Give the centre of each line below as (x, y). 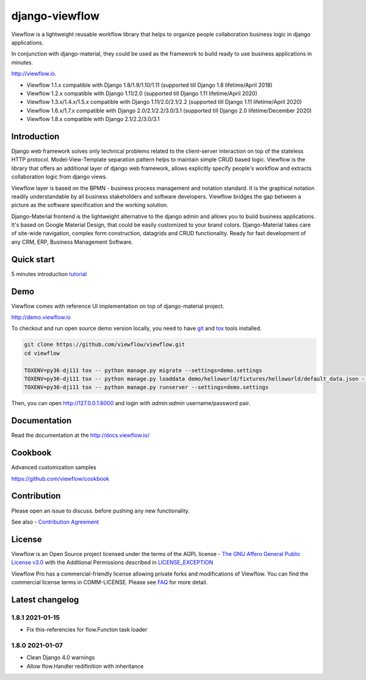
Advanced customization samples (54, 467)
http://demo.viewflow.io (41, 317)
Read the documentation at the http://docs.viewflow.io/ (80, 435)
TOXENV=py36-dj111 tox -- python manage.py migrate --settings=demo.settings (143, 370)
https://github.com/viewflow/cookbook (60, 478)
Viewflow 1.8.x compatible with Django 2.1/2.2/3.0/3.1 (93, 119)
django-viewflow (56, 16)
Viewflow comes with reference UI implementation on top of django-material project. (118, 306)
